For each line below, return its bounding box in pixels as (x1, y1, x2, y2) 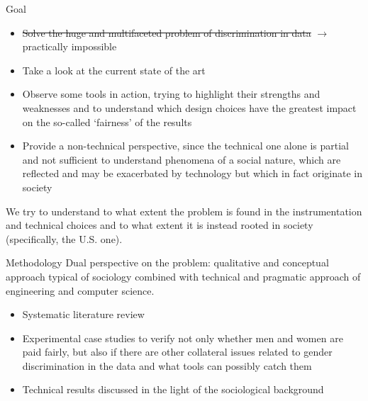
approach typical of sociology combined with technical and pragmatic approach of (6, 269, 361, 283)
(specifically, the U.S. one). (6, 231, 123, 246)
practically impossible (22, 39, 117, 54)
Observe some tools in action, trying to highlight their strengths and (22, 86, 320, 101)
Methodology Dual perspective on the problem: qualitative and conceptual (6, 255, 329, 270)
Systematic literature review (22, 307, 145, 322)
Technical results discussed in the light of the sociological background (22, 382, 324, 397)
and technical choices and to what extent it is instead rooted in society (6, 218, 313, 232)
